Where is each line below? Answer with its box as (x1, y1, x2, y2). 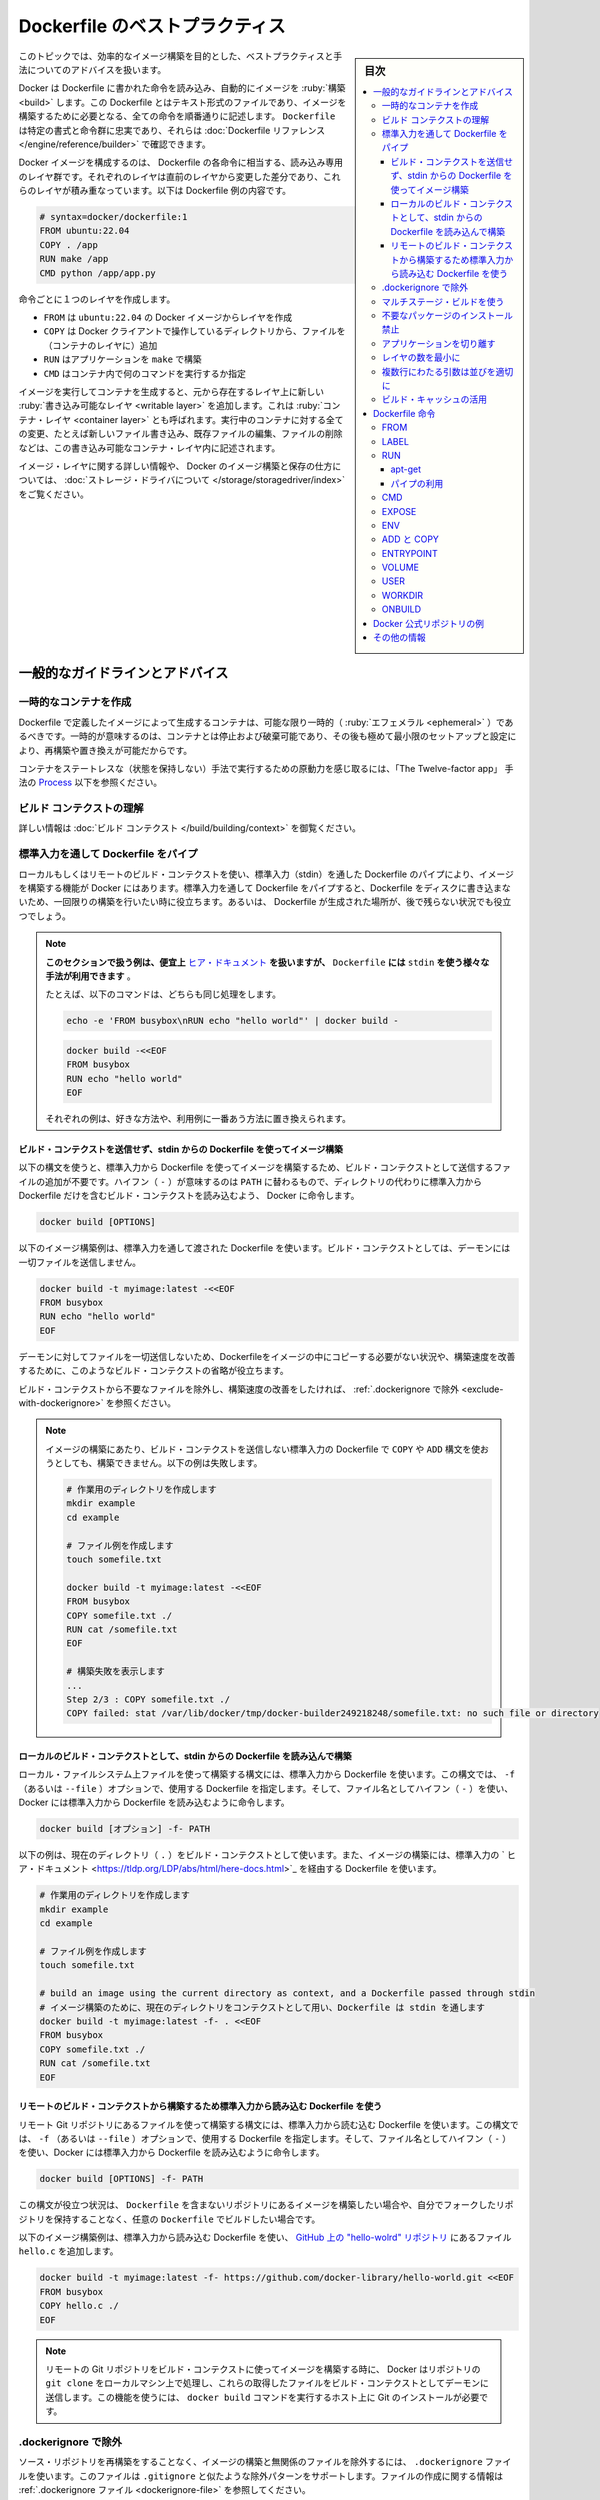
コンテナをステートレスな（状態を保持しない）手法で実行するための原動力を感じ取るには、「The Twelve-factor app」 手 (18, 762, 514, 774)
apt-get (390, 463, 422, 475)
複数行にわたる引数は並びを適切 (381, 365, 514, 377)
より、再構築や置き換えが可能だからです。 (18, 744, 193, 756)
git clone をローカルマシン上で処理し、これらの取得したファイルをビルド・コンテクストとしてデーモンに (45, 2377, 489, 2389)
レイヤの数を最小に (381, 351, 461, 364)
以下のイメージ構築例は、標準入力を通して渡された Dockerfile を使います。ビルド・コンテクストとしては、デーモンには (18, 1242, 511, 1254)
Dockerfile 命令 (373, 407, 436, 419)
